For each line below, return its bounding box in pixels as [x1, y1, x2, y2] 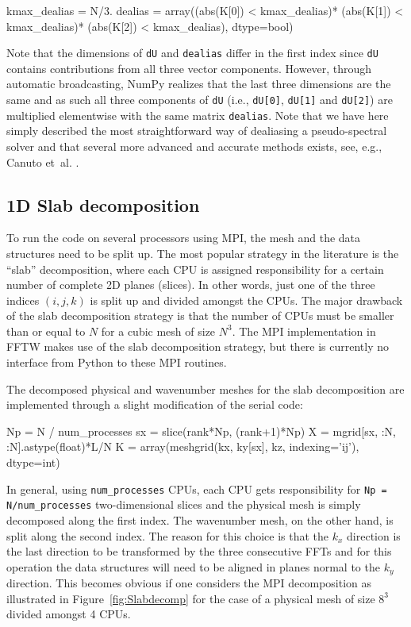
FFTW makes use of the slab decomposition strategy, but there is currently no [6, 338, 390, 355]
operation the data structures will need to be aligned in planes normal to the [6, 558, 380, 575]
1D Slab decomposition [6, 192, 200, 217]
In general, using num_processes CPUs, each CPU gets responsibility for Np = [6, 480, 387, 497]
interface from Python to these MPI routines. [6, 354, 227, 371]
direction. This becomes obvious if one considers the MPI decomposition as [6, 575, 372, 591]
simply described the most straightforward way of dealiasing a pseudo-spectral [6, 122, 387, 139]
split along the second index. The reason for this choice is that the [6, 527, 329, 544]
